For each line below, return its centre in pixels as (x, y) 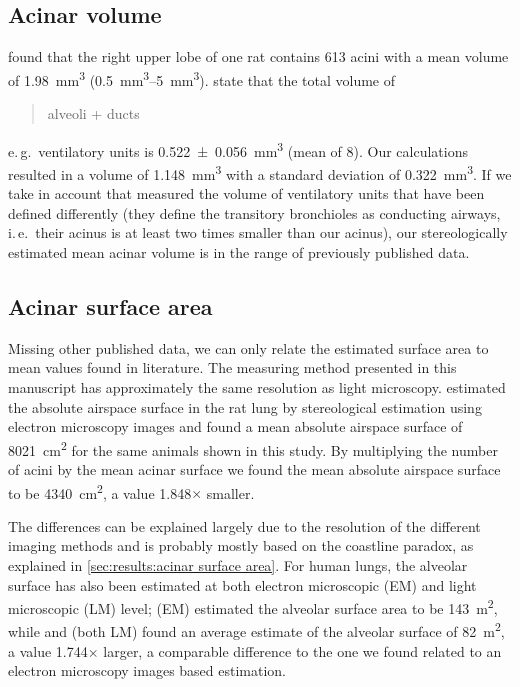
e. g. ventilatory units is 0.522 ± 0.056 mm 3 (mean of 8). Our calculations (238, 149)
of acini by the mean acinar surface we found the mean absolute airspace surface (254, 468)
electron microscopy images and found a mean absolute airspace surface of (235, 426)
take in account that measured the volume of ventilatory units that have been (246, 193)
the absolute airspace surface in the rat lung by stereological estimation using (245, 406)
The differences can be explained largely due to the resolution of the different (244, 525)
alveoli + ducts (93, 113)
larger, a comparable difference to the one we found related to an (302, 650)
